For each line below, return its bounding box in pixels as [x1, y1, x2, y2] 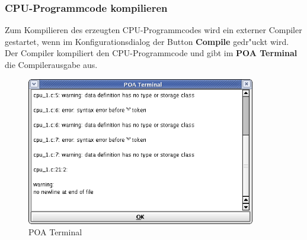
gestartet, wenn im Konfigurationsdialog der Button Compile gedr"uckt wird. [5, 35, 289, 47]
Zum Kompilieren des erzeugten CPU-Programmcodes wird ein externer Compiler [5, 24, 302, 36]
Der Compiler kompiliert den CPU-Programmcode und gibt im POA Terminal [5, 47, 298, 59]
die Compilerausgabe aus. [5, 59, 98, 70]
